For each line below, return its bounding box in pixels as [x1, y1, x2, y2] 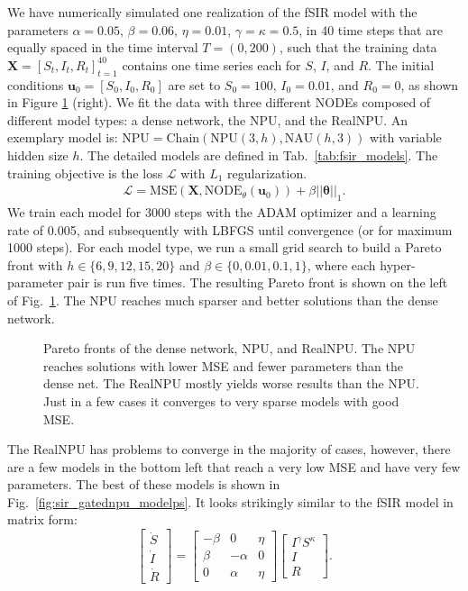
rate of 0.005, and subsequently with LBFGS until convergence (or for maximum [7, 220, 453, 239]
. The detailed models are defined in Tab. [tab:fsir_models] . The [79, 145, 438, 164]
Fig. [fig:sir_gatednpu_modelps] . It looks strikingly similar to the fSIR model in [7, 492, 454, 511]
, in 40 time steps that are [298, 20, 443, 39]
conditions [7, 75, 64, 94]
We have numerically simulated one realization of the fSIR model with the [7, 3, 418, 21]
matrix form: [7, 510, 78, 529]
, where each [307, 255, 376, 274]
